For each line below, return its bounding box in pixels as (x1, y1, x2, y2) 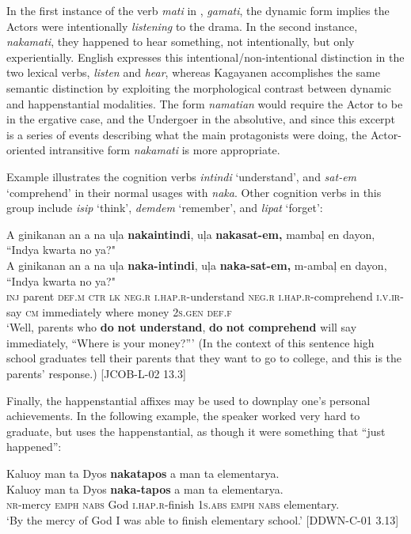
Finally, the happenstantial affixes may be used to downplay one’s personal (6, 392, 371, 408)
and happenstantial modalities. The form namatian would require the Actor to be (6, 95, 403, 112)
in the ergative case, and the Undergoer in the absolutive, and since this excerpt (6, 111, 395, 127)
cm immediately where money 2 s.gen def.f (25, 303, 232, 320)
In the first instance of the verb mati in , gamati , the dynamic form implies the (6, 2, 390, 18)
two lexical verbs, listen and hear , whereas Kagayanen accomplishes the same (6, 64, 380, 81)
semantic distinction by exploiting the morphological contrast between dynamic (6, 79, 392, 96)
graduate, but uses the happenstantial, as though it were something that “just (6, 422, 386, 439)
